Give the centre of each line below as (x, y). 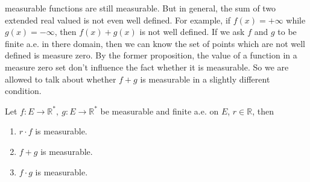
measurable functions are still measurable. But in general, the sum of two (141, 8)
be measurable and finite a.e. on (160, 111)
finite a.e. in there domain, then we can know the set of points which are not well (155, 43)
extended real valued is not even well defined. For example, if (118, 20)
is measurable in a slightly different (205, 79)
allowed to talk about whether (61, 79)
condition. (23, 91)
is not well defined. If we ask (192, 32)
